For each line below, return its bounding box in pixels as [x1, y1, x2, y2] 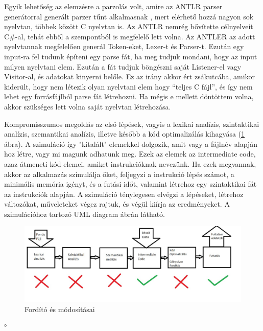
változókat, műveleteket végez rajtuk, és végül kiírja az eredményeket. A [4, 198, 230, 209]
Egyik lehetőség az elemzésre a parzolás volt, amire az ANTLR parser [4, 1, 223, 11]
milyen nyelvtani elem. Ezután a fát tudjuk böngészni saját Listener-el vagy [4, 61, 242, 72]
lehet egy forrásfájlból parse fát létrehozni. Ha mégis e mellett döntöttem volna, [4, 91, 254, 102]
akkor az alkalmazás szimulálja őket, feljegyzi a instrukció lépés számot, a [4, 168, 234, 179]
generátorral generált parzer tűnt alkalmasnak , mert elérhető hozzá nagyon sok [4, 11, 254, 21]
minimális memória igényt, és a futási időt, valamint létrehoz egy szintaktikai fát [4, 179, 257, 189]
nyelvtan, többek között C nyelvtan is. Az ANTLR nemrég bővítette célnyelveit [4, 21, 253, 32]
